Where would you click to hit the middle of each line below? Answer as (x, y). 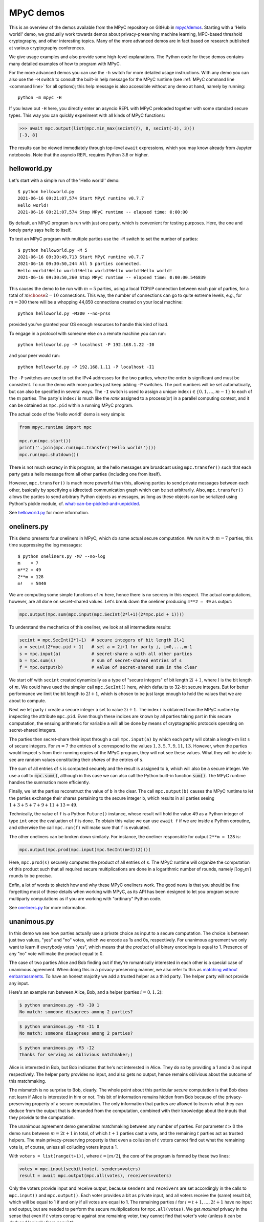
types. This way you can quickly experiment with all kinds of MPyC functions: (87, 115)
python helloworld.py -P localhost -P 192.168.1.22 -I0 (86, 344)
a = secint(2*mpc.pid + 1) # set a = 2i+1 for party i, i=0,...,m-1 (106, 647)
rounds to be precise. (31, 876)
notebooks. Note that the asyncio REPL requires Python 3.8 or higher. (79, 154)
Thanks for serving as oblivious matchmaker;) (76, 1055)
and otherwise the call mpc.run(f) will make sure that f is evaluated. (79, 828)
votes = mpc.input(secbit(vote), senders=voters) (80, 1169)
